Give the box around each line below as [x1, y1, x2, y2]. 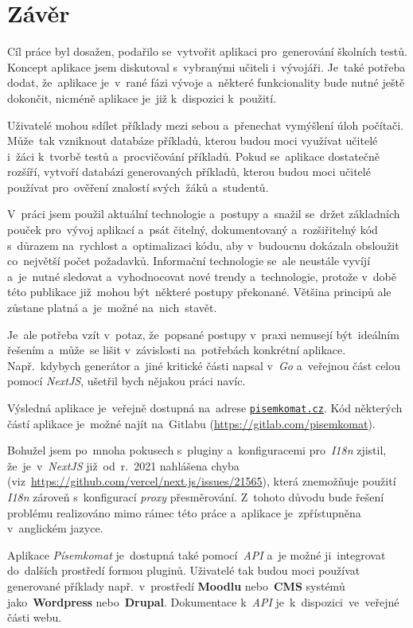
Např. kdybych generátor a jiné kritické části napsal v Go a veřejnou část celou [7, 357, 401, 373]
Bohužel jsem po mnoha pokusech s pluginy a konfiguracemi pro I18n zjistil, [7, 442, 387, 458]
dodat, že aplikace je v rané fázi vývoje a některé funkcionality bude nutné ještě [7, 74, 405, 91]
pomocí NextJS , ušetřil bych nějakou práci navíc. [7, 373, 246, 389]
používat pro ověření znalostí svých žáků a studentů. [7, 178, 269, 195]
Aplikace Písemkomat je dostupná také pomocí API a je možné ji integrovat [7, 546, 386, 563]
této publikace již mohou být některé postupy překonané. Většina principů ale [7, 283, 392, 300]
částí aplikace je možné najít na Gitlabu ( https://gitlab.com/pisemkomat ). [7, 415, 376, 431]
